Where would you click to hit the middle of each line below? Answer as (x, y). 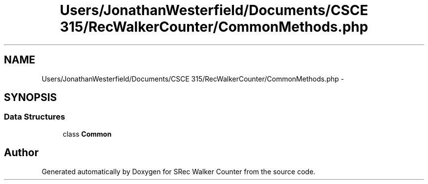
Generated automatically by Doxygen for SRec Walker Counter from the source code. (179, 171)
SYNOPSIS (31, 98)
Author (21, 153)
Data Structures (35, 117)
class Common (87, 134)
